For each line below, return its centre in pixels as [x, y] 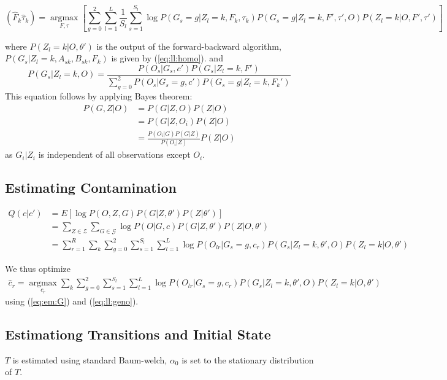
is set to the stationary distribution [248, 359]
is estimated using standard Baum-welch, [90, 359]
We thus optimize [38, 269]
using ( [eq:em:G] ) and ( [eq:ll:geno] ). [72, 301]
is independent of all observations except [114, 154]
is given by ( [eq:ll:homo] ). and [167, 58]
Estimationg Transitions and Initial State [138, 334]
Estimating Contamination [91, 188]
